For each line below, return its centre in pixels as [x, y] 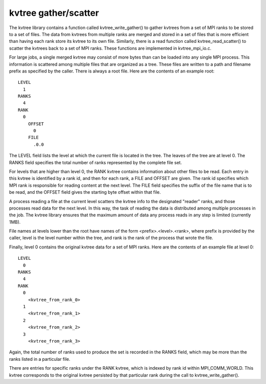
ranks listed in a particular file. [40, 359]
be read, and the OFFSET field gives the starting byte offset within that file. [85, 192]
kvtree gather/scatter [54, 13]
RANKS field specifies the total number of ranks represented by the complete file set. [96, 162]
